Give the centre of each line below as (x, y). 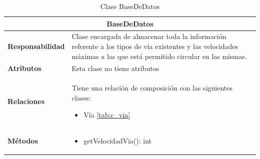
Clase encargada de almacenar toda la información (149, 36)
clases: (81, 97)
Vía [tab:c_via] (107, 114)
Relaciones (26, 101)
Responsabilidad (36, 46)
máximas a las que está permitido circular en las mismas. (159, 56)
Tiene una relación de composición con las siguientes (152, 88)
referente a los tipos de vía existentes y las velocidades (155, 46)
